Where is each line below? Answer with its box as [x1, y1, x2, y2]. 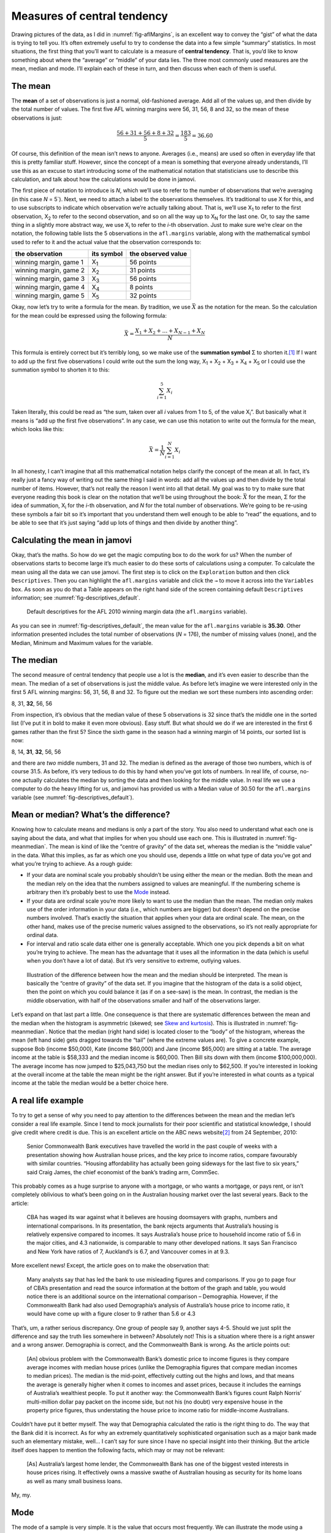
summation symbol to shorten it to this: [11, 366, 110, 373]
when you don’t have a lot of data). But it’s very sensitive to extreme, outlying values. [26, 957, 242, 965]
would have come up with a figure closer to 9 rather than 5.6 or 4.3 [26, 1310, 196, 1318]
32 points [129, 291, 157, 300]
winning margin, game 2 [15, 266, 85, 275]
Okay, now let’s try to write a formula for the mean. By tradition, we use [11, 304, 191, 311]
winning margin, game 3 [15, 275, 85, 283]
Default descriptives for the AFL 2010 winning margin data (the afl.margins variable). [26, 608, 248, 616]
